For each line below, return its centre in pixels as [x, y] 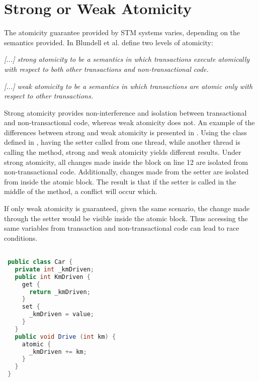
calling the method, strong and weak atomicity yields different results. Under [123, 152]
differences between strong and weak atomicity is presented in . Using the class [125, 132]
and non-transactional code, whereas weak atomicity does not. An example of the [129, 122]
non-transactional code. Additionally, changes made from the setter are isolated [126, 172]
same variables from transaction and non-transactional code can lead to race [122, 228]
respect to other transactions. [49, 96]
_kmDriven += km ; [58, 352]
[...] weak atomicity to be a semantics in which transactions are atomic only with [128, 86]
